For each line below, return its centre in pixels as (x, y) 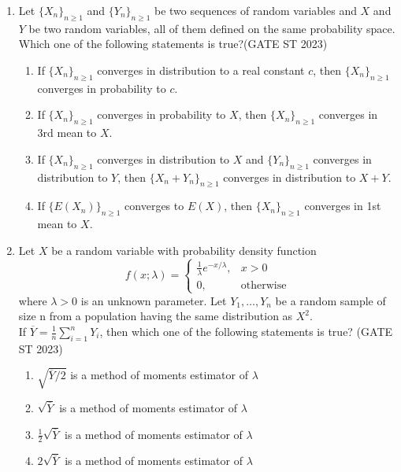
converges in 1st (343, 206)
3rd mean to (67, 133)
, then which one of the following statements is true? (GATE (246, 331)
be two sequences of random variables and (255, 10)
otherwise (264, 285)
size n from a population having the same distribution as (156, 316)
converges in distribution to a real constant (201, 70)
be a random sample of (330, 300)
